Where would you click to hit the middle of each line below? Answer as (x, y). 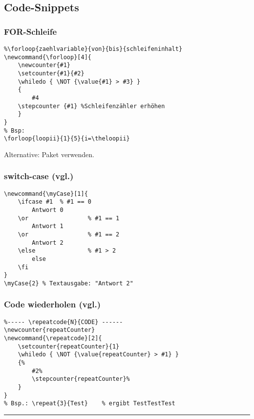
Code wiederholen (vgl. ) (52, 304)
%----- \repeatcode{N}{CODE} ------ (63, 322)
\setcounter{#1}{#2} (51, 73)
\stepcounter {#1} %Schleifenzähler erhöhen (91, 106)
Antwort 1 (48, 226)
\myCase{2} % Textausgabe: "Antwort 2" (69, 283)
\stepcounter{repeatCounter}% (81, 379)
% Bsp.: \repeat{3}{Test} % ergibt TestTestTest (90, 404)
